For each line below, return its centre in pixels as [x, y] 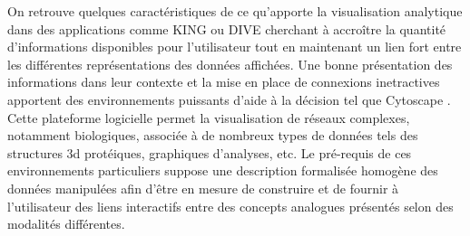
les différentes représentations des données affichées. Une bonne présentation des [230, 64]
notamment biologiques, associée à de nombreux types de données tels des [213, 135]
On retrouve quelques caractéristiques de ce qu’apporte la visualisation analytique [235, 11]
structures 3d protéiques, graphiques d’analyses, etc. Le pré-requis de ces [210, 152]
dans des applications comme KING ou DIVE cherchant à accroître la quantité [227, 28]
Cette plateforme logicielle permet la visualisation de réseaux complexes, [209, 117]
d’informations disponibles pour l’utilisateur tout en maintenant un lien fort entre [235, 47]
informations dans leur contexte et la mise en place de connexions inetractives [224, 82]
